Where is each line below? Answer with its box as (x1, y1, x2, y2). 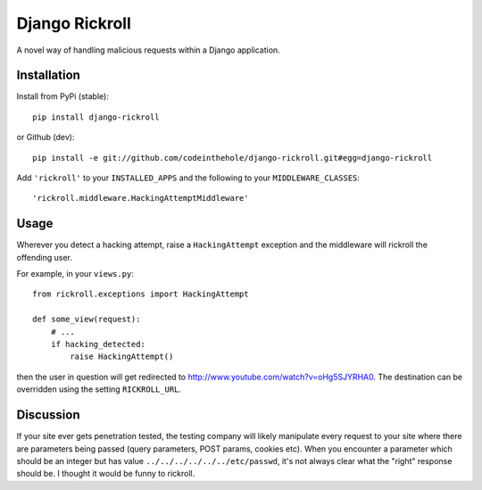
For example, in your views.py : (16, 269, 134, 279)
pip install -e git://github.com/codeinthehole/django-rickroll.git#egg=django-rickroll (32, 153, 433, 162)
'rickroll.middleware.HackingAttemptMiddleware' (32, 193, 249, 203)
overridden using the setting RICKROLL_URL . (16, 384, 182, 394)
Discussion (16, 407, 80, 423)
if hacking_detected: (50, 339, 146, 350)
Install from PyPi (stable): (16, 91, 109, 102)
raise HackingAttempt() (70, 352, 174, 361)
